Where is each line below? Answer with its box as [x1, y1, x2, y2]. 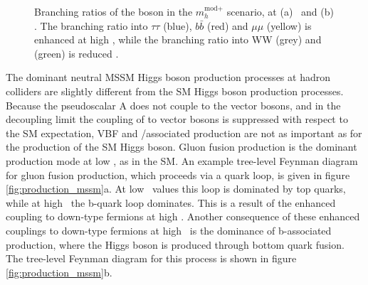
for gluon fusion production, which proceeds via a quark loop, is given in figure [6, 167, 350, 182]
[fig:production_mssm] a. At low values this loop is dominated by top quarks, [6, 181, 346, 196]
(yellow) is [266, 18, 312, 33]
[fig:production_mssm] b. [6, 264, 112, 279]
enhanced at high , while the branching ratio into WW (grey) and [34, 32, 322, 47]
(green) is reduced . [34, 45, 119, 60]
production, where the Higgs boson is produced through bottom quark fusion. [6, 237, 345, 252]
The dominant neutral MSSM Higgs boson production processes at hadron [6, 70, 330, 85]
